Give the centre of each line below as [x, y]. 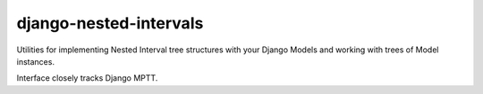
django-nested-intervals [110, 23]
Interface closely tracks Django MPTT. [87, 78]
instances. [36, 61]
